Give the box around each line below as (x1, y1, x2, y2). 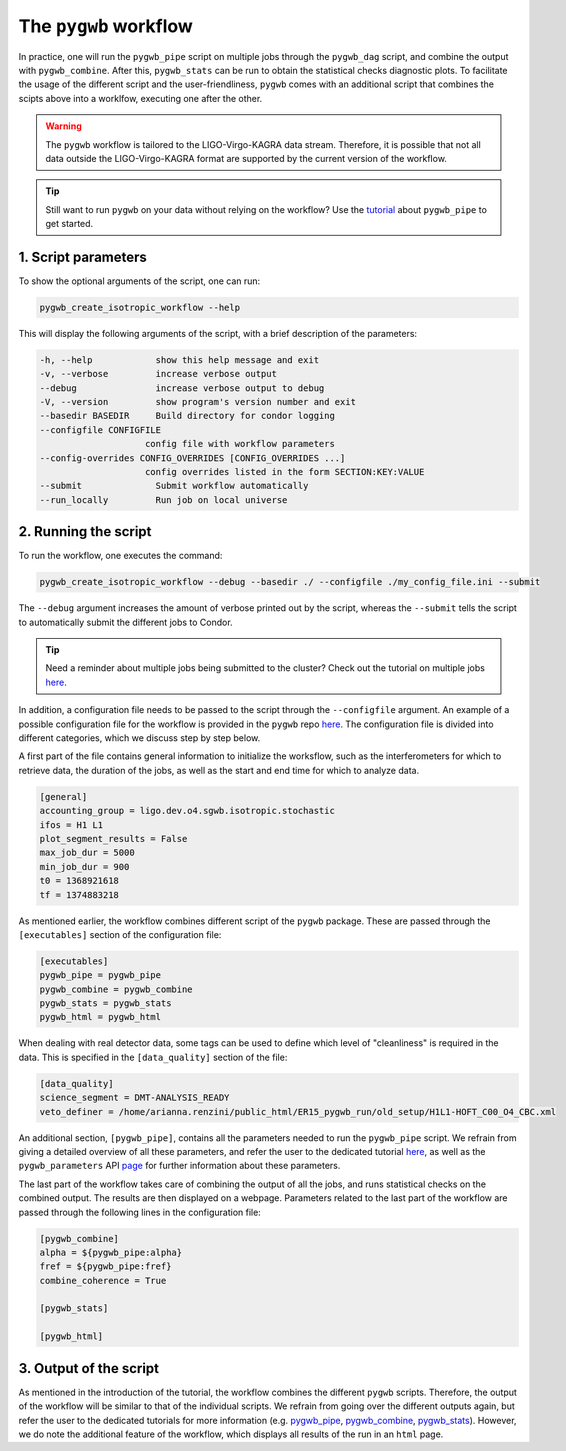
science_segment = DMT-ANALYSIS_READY (39, 1092, 230, 1104)
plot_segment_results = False (39, 833, 188, 844)
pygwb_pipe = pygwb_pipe (39, 970, 162, 981)
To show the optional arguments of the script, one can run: (18, 275, 261, 287)
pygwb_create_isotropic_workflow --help (39, 301, 240, 313)
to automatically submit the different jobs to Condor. (18, 616, 234, 628)
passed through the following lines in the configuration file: (18, 1206, 262, 1218)
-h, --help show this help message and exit (39, 354, 320, 365)
